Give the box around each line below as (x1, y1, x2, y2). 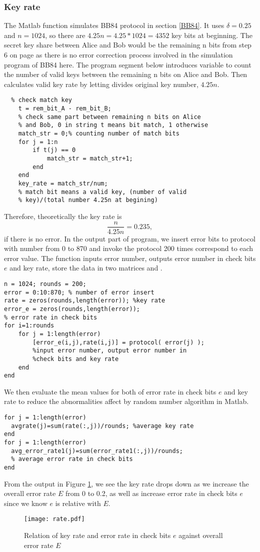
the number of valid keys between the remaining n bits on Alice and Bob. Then (4, 69, 247, 79)
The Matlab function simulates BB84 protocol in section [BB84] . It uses (4, 20, 224, 30)
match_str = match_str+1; (46, 154, 133, 162)
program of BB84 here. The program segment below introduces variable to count (4, 59, 251, 69)
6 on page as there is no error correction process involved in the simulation (4, 49, 233, 59)
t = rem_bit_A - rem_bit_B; (18, 105, 111, 112)
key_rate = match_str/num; (18, 179, 108, 187)
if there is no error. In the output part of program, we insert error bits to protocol (4, 233, 255, 243)
